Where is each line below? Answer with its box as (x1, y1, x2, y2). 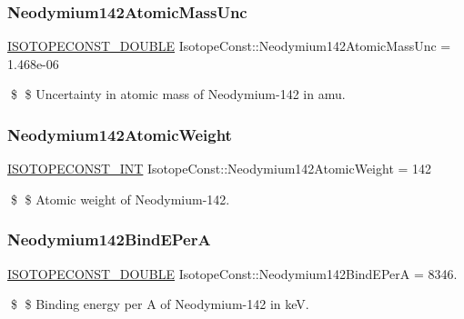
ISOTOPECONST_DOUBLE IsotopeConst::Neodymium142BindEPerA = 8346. (7, 264, 458, 283)
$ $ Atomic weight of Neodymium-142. (10, 189, 230, 208)
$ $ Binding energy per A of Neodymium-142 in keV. (10, 294, 309, 314)
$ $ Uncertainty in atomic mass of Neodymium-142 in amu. (10, 85, 346, 104)
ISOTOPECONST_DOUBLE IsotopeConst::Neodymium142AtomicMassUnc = (7, 36, 451, 55)
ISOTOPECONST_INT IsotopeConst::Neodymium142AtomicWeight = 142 (7, 159, 432, 178)
